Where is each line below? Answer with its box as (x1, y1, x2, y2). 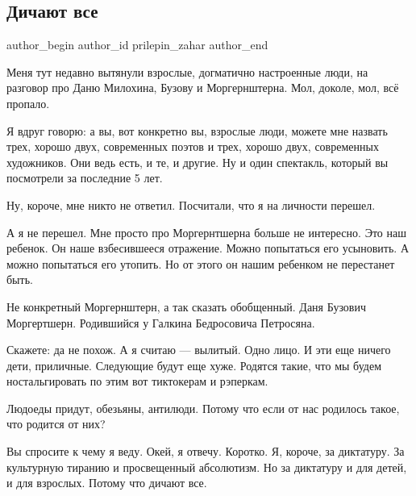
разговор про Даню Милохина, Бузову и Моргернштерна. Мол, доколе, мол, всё (6, 79, 399, 96)
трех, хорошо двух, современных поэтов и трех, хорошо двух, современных (6, 138, 379, 155)
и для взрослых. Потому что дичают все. (6, 474, 207, 491)
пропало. (6, 94, 50, 111)
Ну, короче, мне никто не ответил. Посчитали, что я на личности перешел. (6, 196, 376, 213)
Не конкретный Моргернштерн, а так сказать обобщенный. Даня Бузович (6, 298, 367, 315)
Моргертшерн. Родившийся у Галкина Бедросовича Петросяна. (6, 314, 315, 331)
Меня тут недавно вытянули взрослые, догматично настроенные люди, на (6, 63, 368, 80)
